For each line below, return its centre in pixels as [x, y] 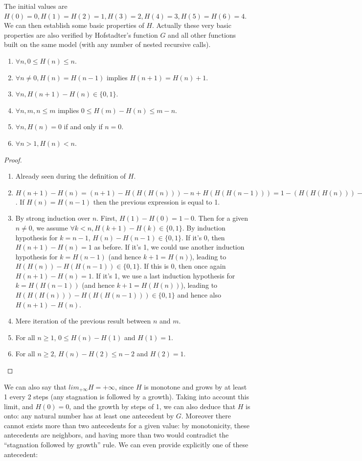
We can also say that [35, 386]
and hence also [199, 295]
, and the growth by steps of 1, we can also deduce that [152, 406]
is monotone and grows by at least [195, 386]
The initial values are [36, 6]
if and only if [83, 127]
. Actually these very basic [192, 25]
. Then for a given [221, 218]
